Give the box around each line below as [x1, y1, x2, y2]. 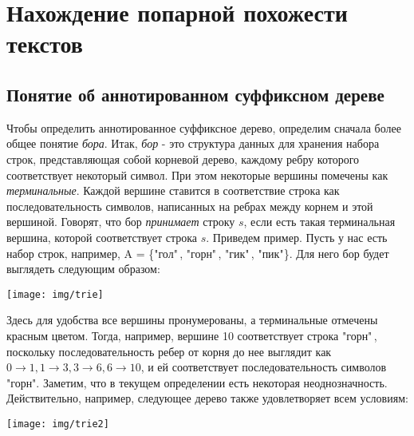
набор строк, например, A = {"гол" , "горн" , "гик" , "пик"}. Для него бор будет [6, 244, 389, 261]
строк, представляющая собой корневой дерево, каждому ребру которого [6, 150, 360, 167]
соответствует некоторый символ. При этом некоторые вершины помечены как [6, 166, 388, 183]
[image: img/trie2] [6, 418, 109, 430]
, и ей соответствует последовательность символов [140, 359, 387, 375]
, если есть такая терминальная [243, 213, 396, 230]
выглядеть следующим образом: [6, 260, 160, 277]
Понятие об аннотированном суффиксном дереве [6, 81, 384, 106]
